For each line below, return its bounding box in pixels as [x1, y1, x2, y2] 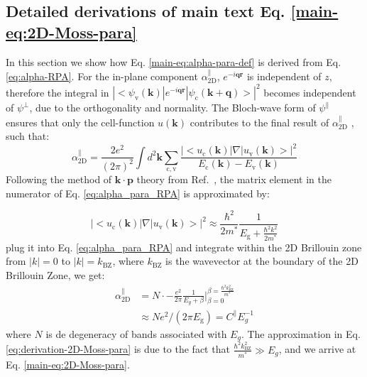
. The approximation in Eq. [241, 326, 361, 341]
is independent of [246, 69, 322, 83]
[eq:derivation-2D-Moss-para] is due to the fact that [6, 342, 230, 356]
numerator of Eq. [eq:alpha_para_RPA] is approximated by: [6, 185, 270, 200]
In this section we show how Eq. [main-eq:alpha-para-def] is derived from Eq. [6, 54, 341, 69]
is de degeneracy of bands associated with [45, 326, 227, 341]
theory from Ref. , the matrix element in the [136, 172, 332, 187]
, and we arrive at [278, 342, 356, 356]
